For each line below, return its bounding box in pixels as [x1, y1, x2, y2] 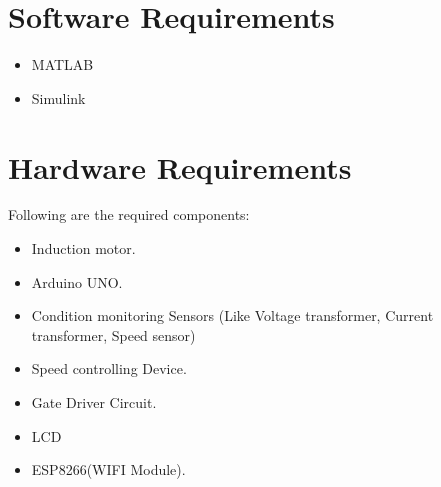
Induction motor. [31, 238, 136, 259]
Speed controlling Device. [31, 358, 187, 379]
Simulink [31, 87, 86, 108]
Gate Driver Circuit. [31, 392, 157, 412]
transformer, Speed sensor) [31, 324, 196, 345]
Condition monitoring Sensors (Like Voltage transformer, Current [31, 305, 434, 326]
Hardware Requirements [8, 146, 352, 187]
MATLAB [31, 54, 94, 75]
